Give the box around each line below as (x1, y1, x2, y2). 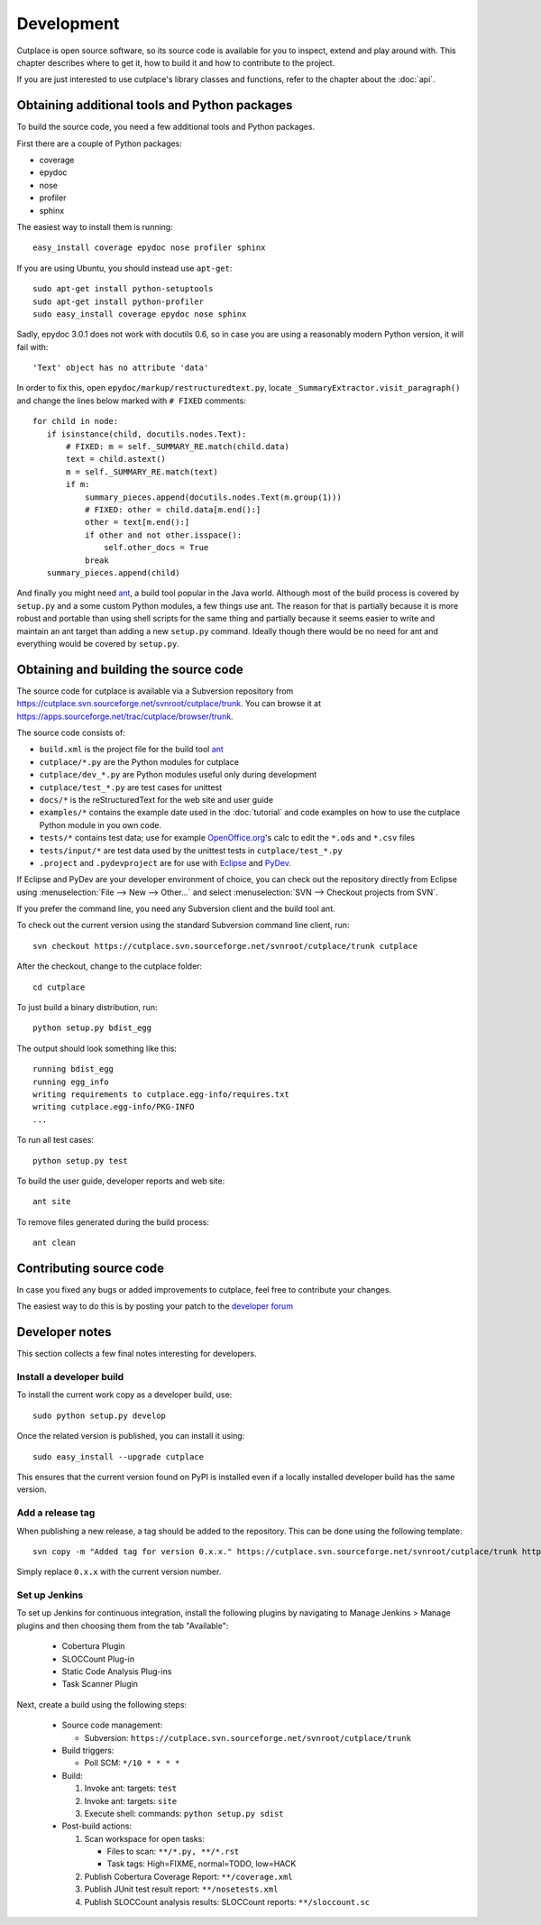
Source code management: (61, 1719, 163, 1731)
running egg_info (32, 1076, 109, 1087)
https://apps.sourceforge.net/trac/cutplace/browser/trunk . (16, 711, 234, 722)
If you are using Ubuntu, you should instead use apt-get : (16, 262, 233, 273)
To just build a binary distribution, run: (16, 1002, 158, 1013)
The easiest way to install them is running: (16, 221, 173, 232)
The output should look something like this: (16, 1043, 178, 1054)
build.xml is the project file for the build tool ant (39, 744, 225, 755)
